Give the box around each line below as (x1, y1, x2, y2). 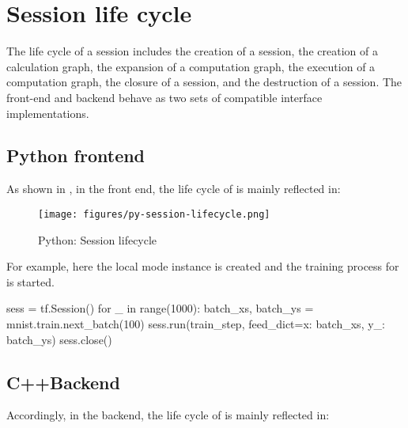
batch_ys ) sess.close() (6, 331, 112, 347)
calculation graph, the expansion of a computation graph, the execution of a (6, 58, 376, 74)
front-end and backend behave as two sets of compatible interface (6, 89, 323, 105)
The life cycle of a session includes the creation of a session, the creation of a (6, 43, 378, 59)
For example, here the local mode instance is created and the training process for (6, 258, 399, 275)
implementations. (6, 104, 89, 121)
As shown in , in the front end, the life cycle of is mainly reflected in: (6, 180, 341, 197)
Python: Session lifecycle (38, 231, 157, 248)
